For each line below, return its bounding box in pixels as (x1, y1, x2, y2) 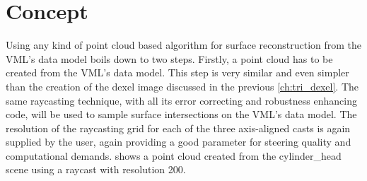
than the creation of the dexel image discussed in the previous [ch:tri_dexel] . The (6, 78, 359, 93)
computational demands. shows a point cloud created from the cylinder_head (6, 148, 342, 163)
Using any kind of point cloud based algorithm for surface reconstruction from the (6, 37, 362, 52)
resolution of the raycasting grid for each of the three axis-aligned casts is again (6, 120, 351, 135)
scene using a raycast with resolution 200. (6, 162, 186, 177)
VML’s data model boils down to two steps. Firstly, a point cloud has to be (6, 51, 333, 66)
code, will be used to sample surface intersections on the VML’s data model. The (6, 107, 357, 122)
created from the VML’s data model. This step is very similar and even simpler (6, 65, 349, 80)
